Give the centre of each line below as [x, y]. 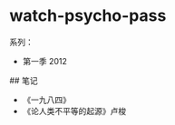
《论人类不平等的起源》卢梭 [74, 111]
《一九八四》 [46, 100]
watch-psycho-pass [88, 16]
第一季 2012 [45, 61]
